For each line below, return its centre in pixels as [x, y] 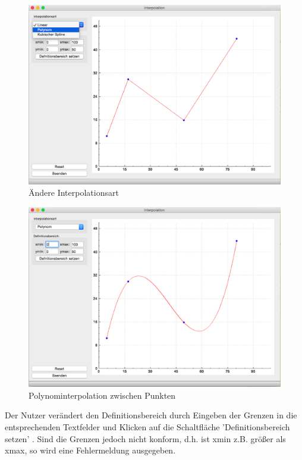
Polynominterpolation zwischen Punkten [102, 395]
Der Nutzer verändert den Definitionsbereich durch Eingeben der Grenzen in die [151, 415]
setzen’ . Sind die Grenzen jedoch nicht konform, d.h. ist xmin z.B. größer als [145, 438]
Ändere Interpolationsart [74, 193]
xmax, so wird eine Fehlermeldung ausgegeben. [90, 450]
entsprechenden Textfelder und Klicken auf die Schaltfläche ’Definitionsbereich [147, 427]
